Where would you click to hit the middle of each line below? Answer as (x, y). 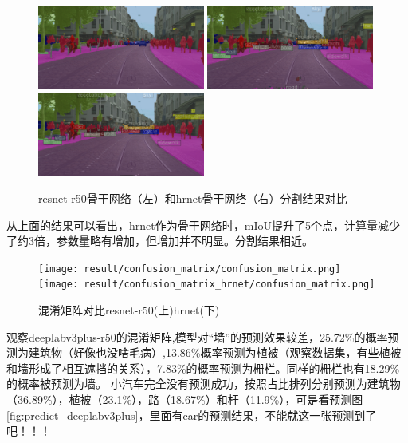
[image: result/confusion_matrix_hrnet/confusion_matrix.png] (207, 285)
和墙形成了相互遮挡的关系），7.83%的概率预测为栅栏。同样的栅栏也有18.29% (203, 368)
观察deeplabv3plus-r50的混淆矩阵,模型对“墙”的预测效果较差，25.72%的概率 (197, 336)
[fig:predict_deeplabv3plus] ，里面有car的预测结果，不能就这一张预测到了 (192, 415)
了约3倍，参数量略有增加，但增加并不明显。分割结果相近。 (160, 241)
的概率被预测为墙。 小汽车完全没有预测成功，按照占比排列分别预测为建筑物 (204, 384)
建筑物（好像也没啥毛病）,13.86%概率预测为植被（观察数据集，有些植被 (215, 352)
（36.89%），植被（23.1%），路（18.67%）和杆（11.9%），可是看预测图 (185, 399)
